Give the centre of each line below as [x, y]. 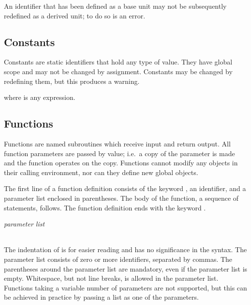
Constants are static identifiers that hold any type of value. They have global [118, 62]
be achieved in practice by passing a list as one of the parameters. [101, 297]
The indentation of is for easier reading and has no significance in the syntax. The [125, 249]
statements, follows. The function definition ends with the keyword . [105, 207]
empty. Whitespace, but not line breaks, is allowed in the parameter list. [111, 278]
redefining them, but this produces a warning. [72, 81]
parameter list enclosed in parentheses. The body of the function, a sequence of [121, 198]
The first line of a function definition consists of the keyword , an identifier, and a [125, 188]
